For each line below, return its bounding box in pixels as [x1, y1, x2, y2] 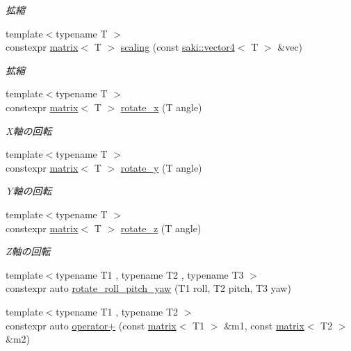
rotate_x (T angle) [120, 99, 202, 114]
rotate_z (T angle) [120, 220, 202, 235]
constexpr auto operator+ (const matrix [6, 318, 177, 332]
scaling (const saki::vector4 [120, 40, 235, 54]
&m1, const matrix [224, 318, 304, 332]
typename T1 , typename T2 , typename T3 [56, 267, 244, 281]
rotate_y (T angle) [120, 160, 202, 174]
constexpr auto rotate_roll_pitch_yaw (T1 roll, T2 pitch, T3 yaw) [6, 281, 291, 295]
